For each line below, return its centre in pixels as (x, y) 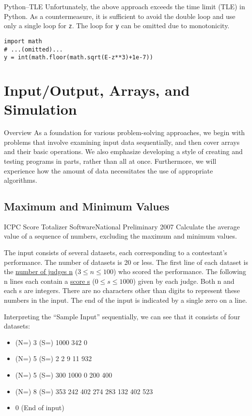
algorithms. (21, 180)
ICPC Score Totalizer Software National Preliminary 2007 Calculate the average (122, 226)
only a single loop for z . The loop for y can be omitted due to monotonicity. (117, 26)
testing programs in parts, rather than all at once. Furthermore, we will (110, 161)
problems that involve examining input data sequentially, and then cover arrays (122, 142)
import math (23, 41)
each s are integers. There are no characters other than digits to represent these (122, 290)
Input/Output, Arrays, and (97, 90)
